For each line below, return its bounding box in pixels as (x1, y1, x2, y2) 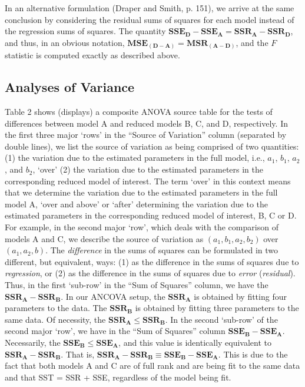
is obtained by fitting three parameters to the (135, 302, 299, 314)
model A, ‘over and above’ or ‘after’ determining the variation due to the (5, 197, 268, 210)
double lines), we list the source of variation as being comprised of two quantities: (5, 140, 299, 152)
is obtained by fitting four (194, 290, 287, 302)
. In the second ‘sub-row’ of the (165, 313, 278, 325)
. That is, (61, 348, 95, 360)
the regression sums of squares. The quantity (5, 25, 166, 37)
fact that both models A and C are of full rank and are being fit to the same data (5, 359, 300, 372)
